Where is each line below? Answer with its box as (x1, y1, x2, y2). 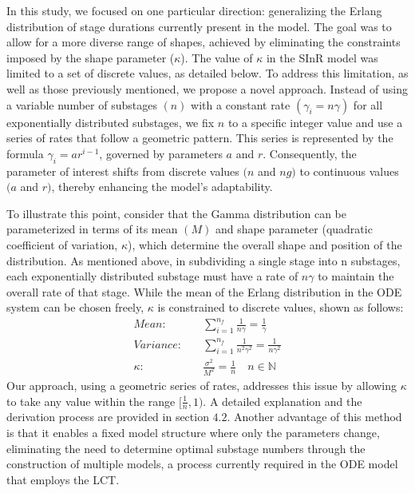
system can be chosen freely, (6, 299, 144, 316)
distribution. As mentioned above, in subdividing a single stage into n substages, (6, 252, 401, 268)
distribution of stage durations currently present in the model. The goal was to (6, 18, 392, 34)
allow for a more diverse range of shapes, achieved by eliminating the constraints (6, 34, 401, 50)
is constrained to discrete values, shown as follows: (157, 299, 404, 316)
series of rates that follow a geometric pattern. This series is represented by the (6, 129, 393, 146)
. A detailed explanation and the (203, 392, 362, 409)
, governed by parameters (99, 145, 223, 161)
